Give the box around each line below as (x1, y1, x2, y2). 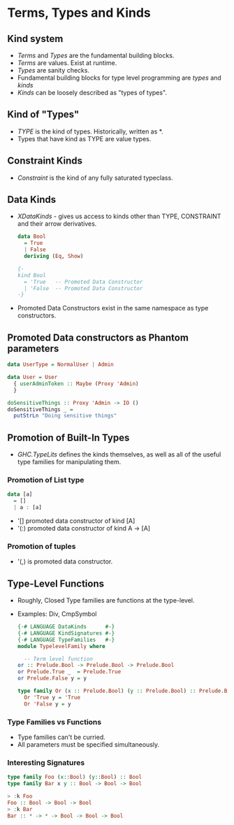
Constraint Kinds (7, 155, 82, 167)
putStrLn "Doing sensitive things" (13, 412, 117, 419)
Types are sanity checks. (17, 66, 89, 74)
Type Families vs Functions (7, 717, 102, 726)
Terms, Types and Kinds (7, 5, 152, 21)
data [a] (7, 491, 33, 498)
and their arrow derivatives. (17, 220, 97, 228)
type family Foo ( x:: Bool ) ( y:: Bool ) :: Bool (7, 774, 142, 781)
